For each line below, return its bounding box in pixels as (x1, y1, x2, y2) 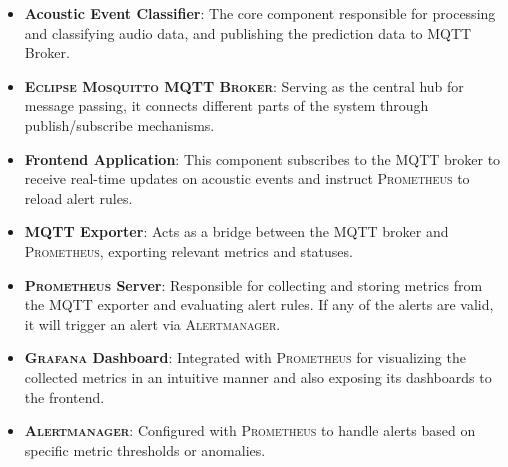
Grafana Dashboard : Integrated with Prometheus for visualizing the (24, 347, 466, 368)
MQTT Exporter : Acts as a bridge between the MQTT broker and (24, 221, 449, 242)
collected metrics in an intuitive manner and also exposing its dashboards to (24, 366, 492, 387)
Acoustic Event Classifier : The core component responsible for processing (24, 3, 496, 23)
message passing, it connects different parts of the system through (24, 95, 429, 116)
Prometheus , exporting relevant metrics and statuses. (24, 240, 353, 261)
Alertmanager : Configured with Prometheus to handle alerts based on (24, 420, 476, 441)
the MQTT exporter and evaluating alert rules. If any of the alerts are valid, (24, 294, 494, 315)
